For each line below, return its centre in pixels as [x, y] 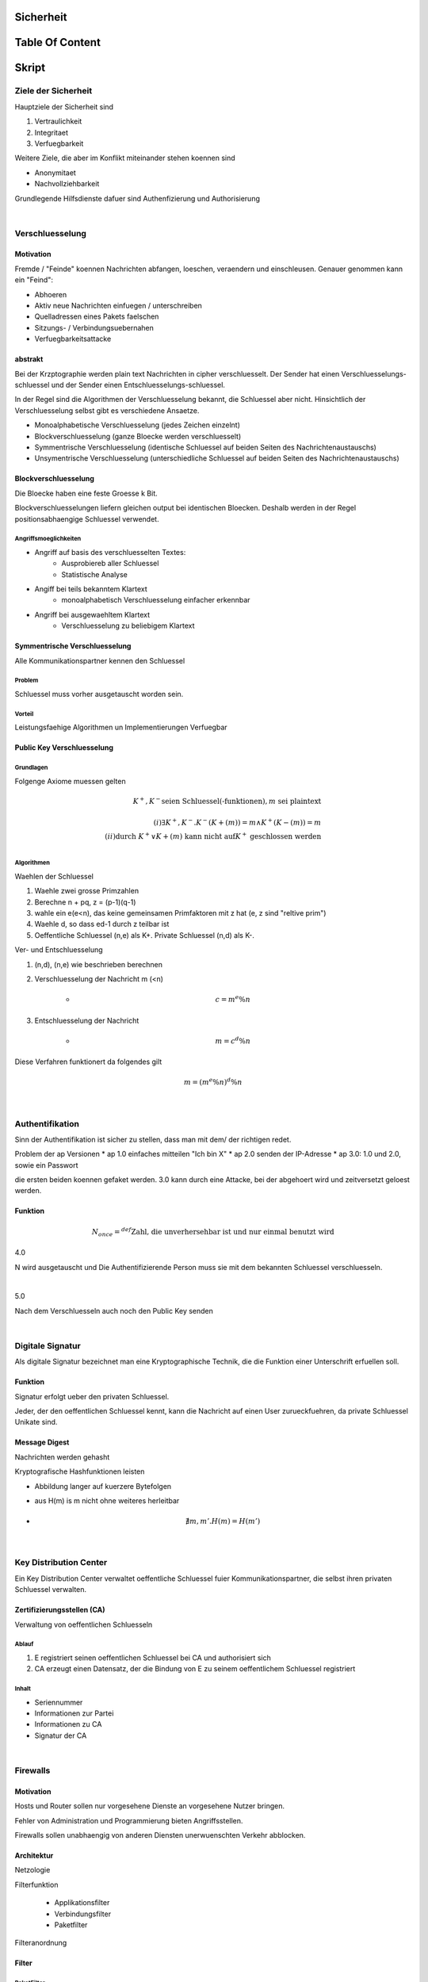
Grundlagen [31, 768]
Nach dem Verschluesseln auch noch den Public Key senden [114, 1310]
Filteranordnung [41, 1943]
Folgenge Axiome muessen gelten [70, 781]
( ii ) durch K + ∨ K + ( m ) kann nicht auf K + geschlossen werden [213, 836]
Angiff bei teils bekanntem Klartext [91, 589]
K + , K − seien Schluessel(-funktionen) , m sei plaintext [227, 800]
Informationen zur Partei [74, 1713]
